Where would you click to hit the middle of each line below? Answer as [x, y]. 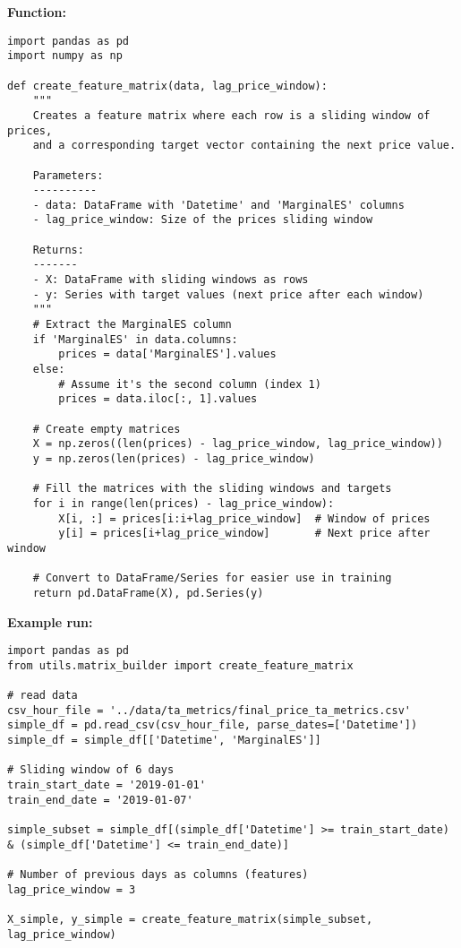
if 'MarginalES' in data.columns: [135, 339]
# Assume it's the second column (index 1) [190, 384]
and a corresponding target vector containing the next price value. [244, 146]
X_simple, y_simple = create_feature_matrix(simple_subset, [190, 919]
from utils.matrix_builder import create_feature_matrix [180, 665]
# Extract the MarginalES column [132, 325]
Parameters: [68, 175]
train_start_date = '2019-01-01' [107, 785]
